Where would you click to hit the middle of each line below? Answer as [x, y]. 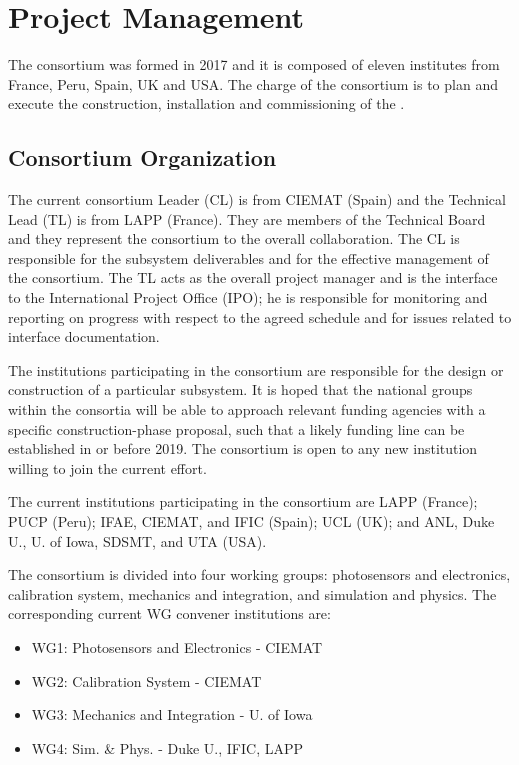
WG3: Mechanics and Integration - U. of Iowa [172, 714]
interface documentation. [84, 336]
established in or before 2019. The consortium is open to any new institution [243, 448]
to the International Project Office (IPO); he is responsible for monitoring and [248, 297]
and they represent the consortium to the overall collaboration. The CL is [234, 238]
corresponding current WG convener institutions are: [169, 613]
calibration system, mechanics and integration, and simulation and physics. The [252, 593]
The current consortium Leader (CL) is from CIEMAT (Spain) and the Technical [257, 199]
